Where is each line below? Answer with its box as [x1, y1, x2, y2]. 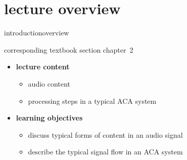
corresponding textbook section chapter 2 [4, 44, 133, 55]
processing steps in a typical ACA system [28, 95, 157, 106]
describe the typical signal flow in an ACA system [28, 146, 183, 157]
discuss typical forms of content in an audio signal [28, 129, 183, 140]
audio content [28, 78, 70, 89]
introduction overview [4, 27, 69, 38]
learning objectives [16, 112, 83, 123]
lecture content [16, 61, 70, 72]
